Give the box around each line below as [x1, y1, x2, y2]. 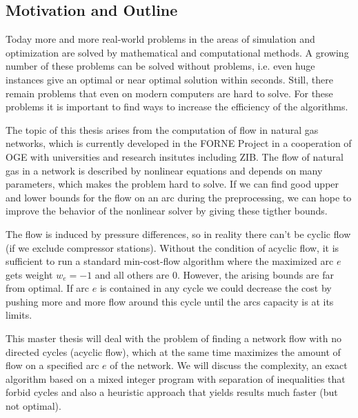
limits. [6, 308, 32, 322]
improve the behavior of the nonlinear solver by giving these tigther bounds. [6, 203, 328, 218]
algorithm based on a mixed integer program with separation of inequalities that [6, 371, 346, 386]
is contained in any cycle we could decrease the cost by [99, 281, 332, 295]
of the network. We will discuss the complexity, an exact [110, 358, 348, 372]
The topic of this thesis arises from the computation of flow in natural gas [6, 122, 319, 137]
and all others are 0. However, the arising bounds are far [95, 267, 334, 281]
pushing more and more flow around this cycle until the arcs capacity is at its [6, 294, 334, 308]
